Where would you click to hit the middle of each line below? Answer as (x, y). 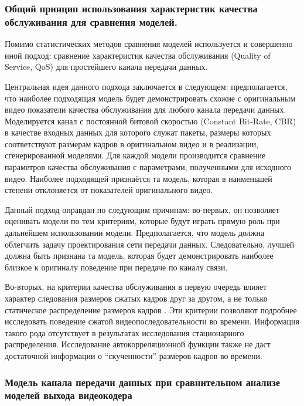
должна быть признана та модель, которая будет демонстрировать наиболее (139, 256)
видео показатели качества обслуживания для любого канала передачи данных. (146, 109)
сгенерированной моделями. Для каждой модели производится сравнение (135, 155)
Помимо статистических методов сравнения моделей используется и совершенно (149, 44)
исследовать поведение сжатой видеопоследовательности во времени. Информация (152, 321)
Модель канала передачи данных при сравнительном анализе (143, 382)
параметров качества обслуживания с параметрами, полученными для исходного (148, 167)
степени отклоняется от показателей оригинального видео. (109, 190)
